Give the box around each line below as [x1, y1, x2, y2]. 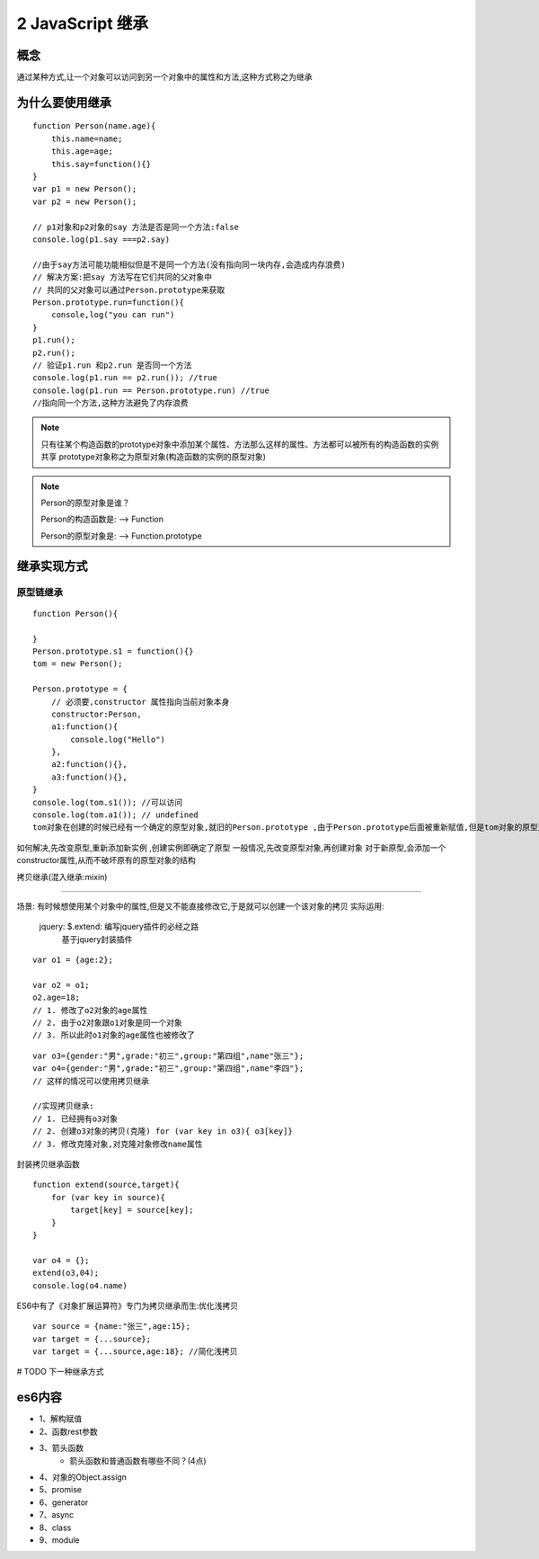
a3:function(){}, [50, 771, 128, 782]
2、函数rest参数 [39, 1426, 98, 1437]
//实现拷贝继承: [32, 1101, 94, 1111]
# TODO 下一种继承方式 [16, 1367, 104, 1377]
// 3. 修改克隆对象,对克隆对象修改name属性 [32, 1138, 203, 1149]
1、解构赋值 [39, 1413, 83, 1424]
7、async [39, 1510, 75, 1520]
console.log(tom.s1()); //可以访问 [32, 797, 183, 807]
